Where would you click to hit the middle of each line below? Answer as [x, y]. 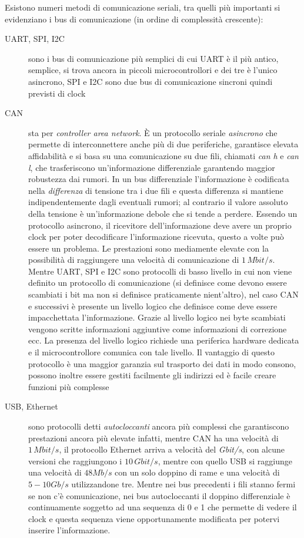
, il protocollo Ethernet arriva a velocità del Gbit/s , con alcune [172, 449]
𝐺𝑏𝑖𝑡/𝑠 [146, 462]
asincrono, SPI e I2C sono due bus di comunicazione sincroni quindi [151, 81]
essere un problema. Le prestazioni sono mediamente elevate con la [148, 248]
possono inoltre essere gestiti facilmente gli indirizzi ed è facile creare [152, 375]
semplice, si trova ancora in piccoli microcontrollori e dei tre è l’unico [153, 70]
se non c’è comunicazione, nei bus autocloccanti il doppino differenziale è [159, 495]
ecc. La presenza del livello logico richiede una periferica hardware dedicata [164, 340]
